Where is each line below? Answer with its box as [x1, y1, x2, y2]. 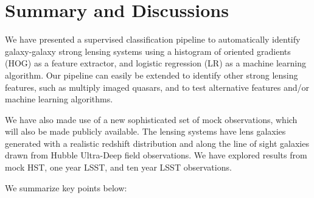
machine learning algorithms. [5, 93, 113, 105]
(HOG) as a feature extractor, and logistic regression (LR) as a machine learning [5, 57, 306, 69]
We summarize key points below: [5, 181, 127, 194]
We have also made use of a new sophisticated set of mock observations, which [5, 113, 298, 126]
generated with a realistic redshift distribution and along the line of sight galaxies [5, 136, 309, 149]
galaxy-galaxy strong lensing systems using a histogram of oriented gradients [5, 44, 291, 57]
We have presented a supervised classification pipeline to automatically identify [5, 33, 301, 46]
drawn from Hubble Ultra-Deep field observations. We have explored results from [5, 149, 307, 161]
